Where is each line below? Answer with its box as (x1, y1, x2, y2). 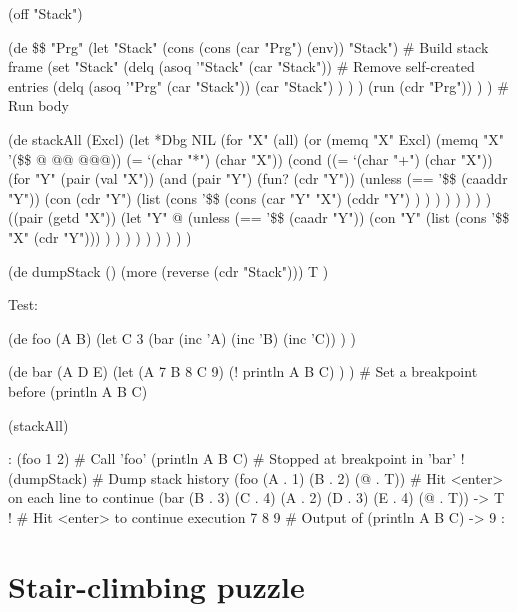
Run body (8, 95, 69, 116)
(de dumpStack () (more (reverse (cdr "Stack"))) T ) (8, 260, 329, 281)
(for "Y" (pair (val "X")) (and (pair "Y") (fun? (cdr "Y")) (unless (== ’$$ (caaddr (8, 168, 508, 189)
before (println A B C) (8, 380, 148, 401)
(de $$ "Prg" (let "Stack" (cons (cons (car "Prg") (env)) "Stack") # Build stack (8, 36, 489, 57)
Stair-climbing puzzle (8, 565, 305, 606)
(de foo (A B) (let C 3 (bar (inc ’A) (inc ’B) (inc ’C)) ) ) (8, 327, 357, 348)
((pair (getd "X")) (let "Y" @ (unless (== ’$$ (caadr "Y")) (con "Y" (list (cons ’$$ (8, 207, 510, 228)
